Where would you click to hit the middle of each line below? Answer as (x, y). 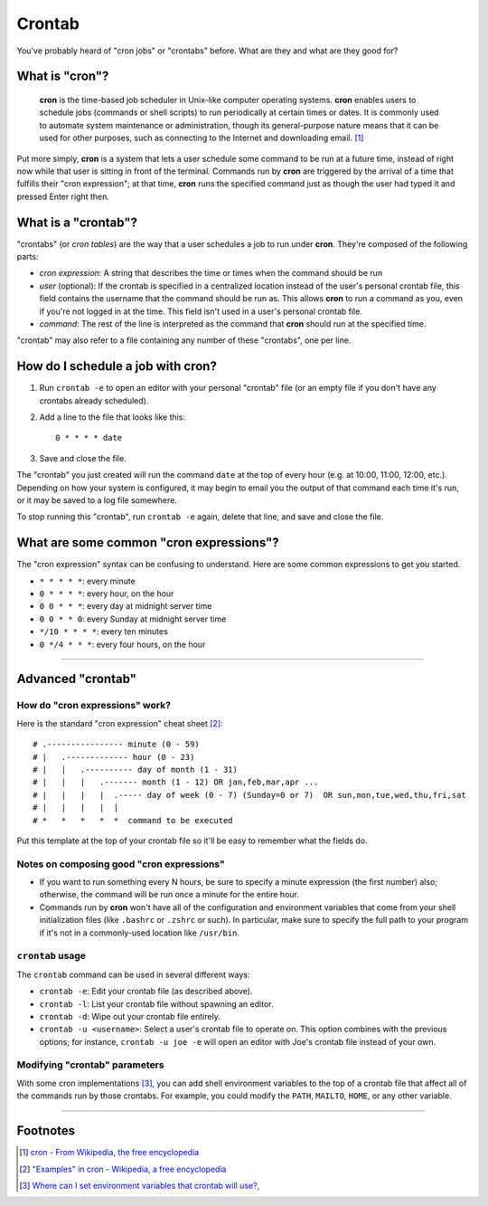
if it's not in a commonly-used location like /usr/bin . (139, 933)
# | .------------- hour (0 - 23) (114, 757)
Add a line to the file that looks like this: (112, 417)
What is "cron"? (63, 76)
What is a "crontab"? (77, 222)
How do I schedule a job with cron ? (117, 366)
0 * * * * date (89, 438)
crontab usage (51, 956)
